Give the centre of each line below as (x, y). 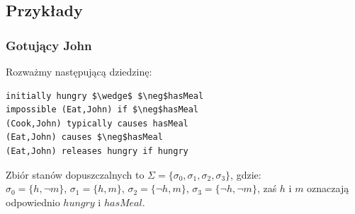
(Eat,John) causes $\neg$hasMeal (84, 137)
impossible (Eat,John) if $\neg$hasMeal (102, 110)
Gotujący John (49, 45)
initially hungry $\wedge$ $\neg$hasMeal (105, 96)
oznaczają (328, 188)
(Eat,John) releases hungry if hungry (97, 151)
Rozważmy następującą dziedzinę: (79, 71)
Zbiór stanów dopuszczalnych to (75, 174)
